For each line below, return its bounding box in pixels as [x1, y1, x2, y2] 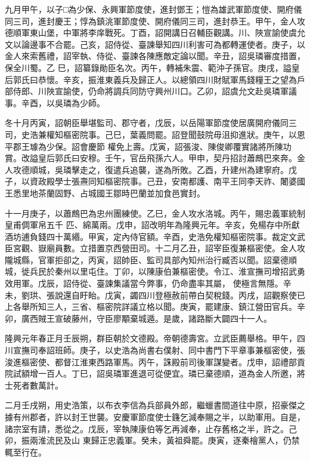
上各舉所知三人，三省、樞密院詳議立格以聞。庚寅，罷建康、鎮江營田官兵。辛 [5, 300, 305, 313]
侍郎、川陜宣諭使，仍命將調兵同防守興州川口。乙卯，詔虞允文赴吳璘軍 [13, 85, 289, 97]
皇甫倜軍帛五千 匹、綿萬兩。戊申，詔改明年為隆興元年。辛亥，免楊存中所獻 [5, 218, 300, 231]
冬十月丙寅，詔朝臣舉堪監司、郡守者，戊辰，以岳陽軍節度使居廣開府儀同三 [5, 116, 297, 129]
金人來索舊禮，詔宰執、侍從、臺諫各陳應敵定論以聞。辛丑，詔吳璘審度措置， [5, 50, 305, 62]
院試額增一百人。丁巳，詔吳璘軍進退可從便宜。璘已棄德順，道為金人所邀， [5, 367, 297, 380]
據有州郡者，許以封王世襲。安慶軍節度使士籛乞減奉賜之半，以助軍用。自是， [5, 411, 305, 423]
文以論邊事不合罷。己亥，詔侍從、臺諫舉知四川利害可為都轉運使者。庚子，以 [5, 38, 305, 50]
